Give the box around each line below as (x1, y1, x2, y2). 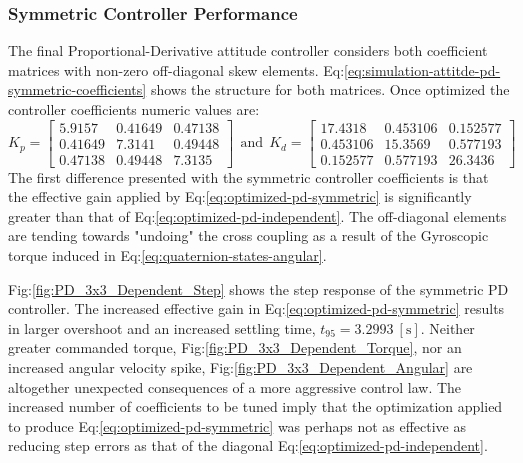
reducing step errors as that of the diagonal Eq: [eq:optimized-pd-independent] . (8, 435, 488, 456)
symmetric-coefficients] (8, 79, 147, 100)
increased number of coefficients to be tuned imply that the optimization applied (8, 396, 503, 417)
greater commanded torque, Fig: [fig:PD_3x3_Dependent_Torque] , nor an (8, 337, 462, 358)
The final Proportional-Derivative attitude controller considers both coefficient (8, 40, 488, 61)
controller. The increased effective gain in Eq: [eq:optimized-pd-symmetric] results (8, 298, 505, 319)
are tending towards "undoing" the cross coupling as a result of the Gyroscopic (8, 225, 489, 246)
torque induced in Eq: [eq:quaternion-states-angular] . (8, 245, 327, 266)
